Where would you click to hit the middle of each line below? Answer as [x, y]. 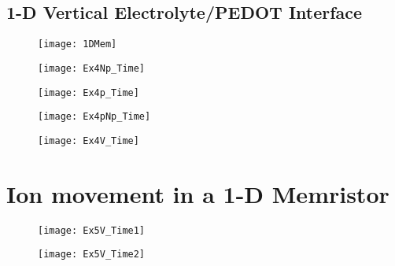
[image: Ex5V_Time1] [92, 230]
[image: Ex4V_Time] [89, 140]
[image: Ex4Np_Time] [92, 68]
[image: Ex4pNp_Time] [94, 117]
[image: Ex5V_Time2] [92, 255]
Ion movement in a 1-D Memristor [198, 193]
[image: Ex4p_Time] [89, 92]
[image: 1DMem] [78, 44]
